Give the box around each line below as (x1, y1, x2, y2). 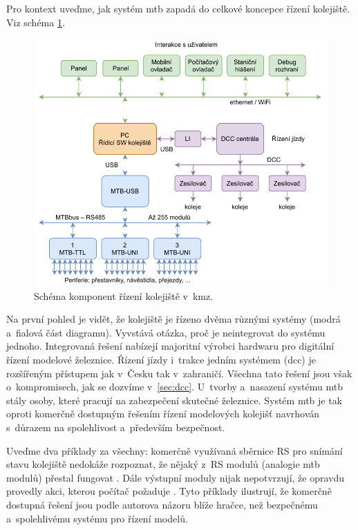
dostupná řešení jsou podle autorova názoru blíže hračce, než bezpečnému (6, 497, 318, 511)
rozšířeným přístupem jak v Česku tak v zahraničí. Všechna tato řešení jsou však (6, 366, 352, 380)
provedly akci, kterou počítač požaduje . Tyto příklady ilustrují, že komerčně (6, 484, 332, 498)
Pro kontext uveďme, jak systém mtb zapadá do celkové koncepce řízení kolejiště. (6, 1, 350, 15)
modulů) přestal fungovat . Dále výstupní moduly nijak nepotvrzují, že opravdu (6, 470, 345, 484)
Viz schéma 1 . (6, 15, 65, 29)
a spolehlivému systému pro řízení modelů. (6, 511, 188, 525)
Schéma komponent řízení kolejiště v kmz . (34, 288, 214, 303)
